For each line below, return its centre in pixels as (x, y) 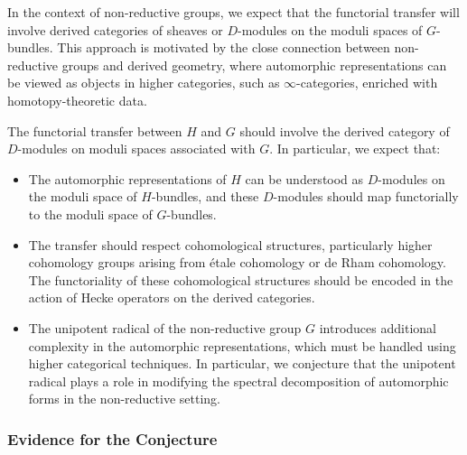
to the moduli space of (90, 214)
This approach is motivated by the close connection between (224, 47)
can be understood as (304, 178)
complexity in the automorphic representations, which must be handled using (242, 345)
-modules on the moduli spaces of (330, 29)
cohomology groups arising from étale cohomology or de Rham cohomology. (237, 262)
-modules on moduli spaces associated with (136, 149)
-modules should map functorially (366, 196)
